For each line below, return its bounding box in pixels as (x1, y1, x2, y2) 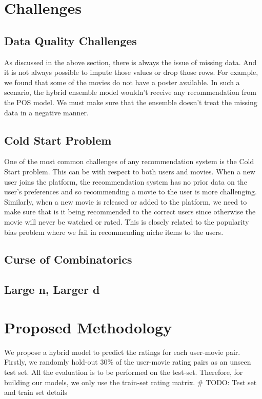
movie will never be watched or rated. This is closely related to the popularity (4, 216, 249, 227)
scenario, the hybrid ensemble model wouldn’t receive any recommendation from (4, 87, 256, 97)
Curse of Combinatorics (4, 251, 132, 267)
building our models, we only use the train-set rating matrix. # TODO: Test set (4, 376, 257, 387)
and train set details (4, 387, 68, 397)
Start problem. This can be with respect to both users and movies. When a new (4, 166, 255, 176)
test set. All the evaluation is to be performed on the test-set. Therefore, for (4, 366, 243, 377)
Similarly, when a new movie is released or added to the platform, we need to (4, 196, 247, 207)
